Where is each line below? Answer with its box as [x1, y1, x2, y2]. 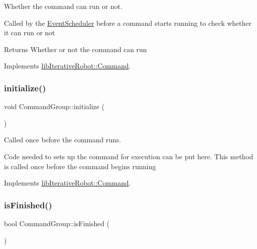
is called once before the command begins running [4, 161, 156, 171]
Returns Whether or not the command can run [4, 44, 147, 54]
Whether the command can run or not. [4, 1, 123, 11]
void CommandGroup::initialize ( [4, 101, 105, 112]
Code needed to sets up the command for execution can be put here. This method [4, 151, 254, 161]
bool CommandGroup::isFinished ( [4, 218, 110, 228]
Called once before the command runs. [4, 134, 121, 145]
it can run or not [4, 27, 55, 38]
